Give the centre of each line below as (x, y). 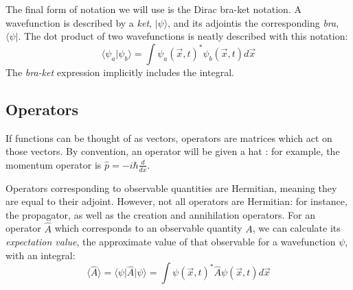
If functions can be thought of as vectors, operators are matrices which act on (169, 137)
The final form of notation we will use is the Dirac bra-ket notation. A (153, 9)
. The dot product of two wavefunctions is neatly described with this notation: (183, 36)
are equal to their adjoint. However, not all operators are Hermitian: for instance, (176, 201)
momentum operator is (54, 164)
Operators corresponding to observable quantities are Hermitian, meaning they (171, 188)
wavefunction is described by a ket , (79, 22)
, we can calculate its (296, 228)
